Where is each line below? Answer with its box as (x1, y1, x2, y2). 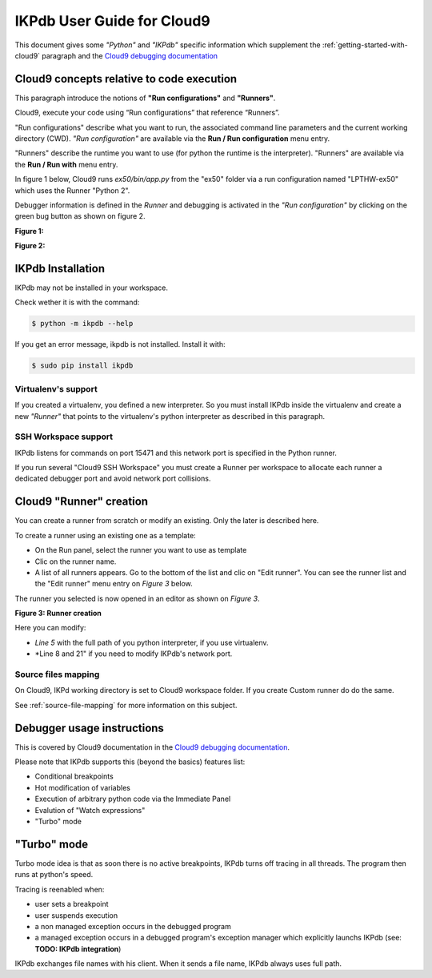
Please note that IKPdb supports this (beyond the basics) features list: (14, 757, 246, 767)
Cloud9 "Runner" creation (14, 495, 148, 509)
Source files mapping (14, 669, 100, 680)
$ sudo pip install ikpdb (31, 361, 134, 370)
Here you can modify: (14, 623, 86, 633)
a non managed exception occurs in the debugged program (34, 921, 231, 931)
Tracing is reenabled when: (14, 884, 105, 894)
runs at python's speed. (14, 870, 94, 879)
